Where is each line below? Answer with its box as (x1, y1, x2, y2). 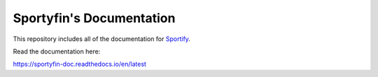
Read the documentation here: (13, 47, 101, 55)
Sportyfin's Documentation (13, 10, 176, 26)
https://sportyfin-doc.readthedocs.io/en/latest (13, 60, 147, 69)
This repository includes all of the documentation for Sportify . (13, 35, 190, 43)
